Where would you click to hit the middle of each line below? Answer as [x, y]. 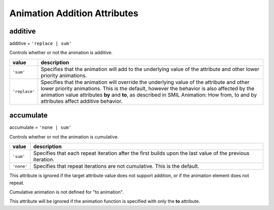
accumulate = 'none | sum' [40, 127]
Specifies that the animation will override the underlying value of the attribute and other [145, 82]
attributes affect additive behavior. [82, 101]
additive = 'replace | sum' [41, 44]
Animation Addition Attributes [74, 13]
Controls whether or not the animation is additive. [61, 53]
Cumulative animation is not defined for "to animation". [66, 192]
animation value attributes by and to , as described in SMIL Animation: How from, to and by [149, 95]
